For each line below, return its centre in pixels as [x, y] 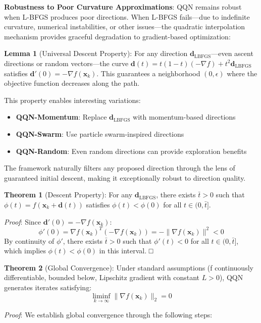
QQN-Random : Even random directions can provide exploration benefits [131, 151]
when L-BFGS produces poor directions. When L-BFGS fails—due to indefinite [127, 16]
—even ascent [232, 53]
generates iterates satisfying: [48, 287]
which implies [25, 251]
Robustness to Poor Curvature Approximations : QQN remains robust [123, 7]
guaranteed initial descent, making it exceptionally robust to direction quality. [125, 177]
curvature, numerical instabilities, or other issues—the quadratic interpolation [125, 26]
